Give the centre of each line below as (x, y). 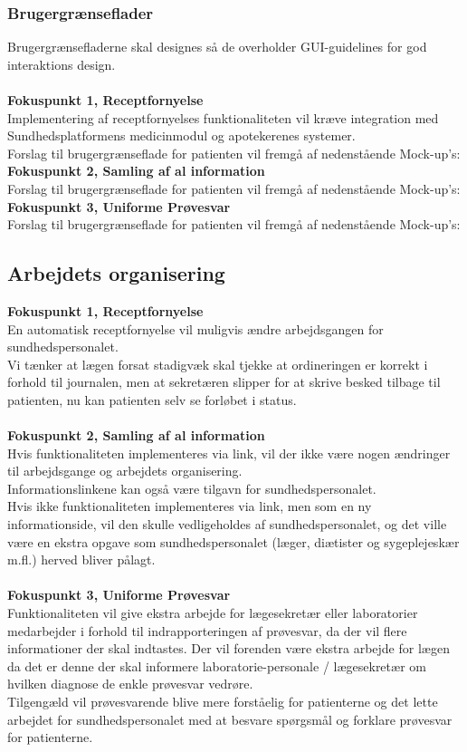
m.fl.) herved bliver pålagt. (81, 559)
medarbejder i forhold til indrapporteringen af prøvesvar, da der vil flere (207, 630)
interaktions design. (62, 64)
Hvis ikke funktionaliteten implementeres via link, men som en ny (190, 506)
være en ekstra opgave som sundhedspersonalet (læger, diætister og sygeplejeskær (233, 541)
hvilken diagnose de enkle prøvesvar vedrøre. (130, 684)
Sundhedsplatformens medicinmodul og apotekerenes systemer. (181, 135)
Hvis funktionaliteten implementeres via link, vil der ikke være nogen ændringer (229, 453)
